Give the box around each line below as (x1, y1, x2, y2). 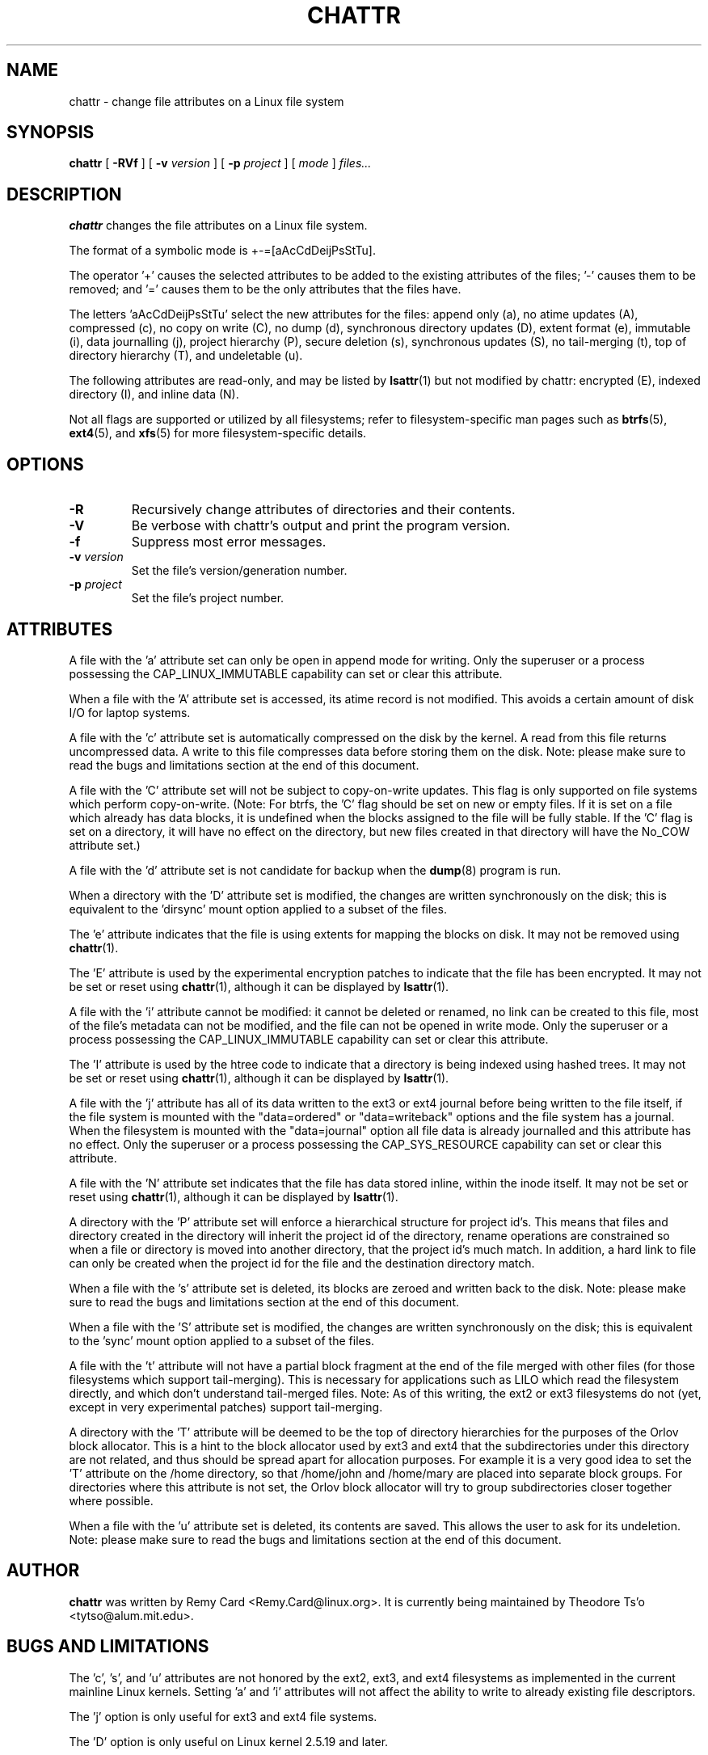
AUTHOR (6, 1560, 80, 1581)
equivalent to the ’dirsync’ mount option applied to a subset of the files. (69, 901, 447, 916)
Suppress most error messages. (131, 534, 327, 551)
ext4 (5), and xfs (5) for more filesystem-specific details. (69, 426, 367, 441)
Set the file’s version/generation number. (131, 563, 348, 578)
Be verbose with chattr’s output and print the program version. (131, 517, 511, 534)
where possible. (69, 1493, 154, 1508)
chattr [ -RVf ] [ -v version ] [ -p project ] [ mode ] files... (69, 156, 372, 171)
